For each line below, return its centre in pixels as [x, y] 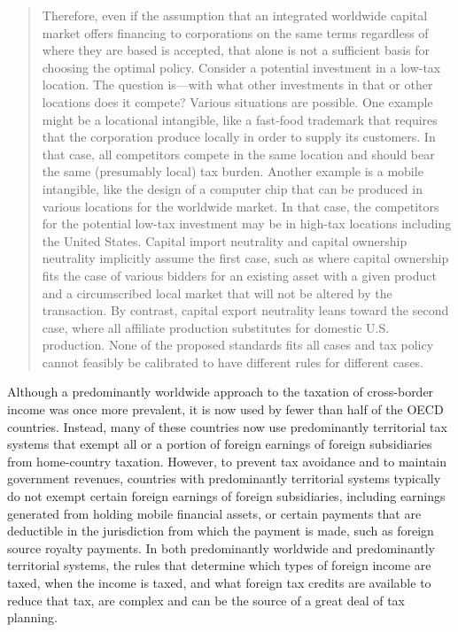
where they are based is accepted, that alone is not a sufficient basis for [236, 50]
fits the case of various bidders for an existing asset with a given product [239, 275]
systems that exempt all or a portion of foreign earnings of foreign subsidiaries [220, 444]
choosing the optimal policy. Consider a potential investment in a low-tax [241, 67]
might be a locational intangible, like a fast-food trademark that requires [240, 119]
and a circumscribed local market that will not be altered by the [217, 293]
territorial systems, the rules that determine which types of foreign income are [219, 565]
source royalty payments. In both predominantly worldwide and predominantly [221, 547]
